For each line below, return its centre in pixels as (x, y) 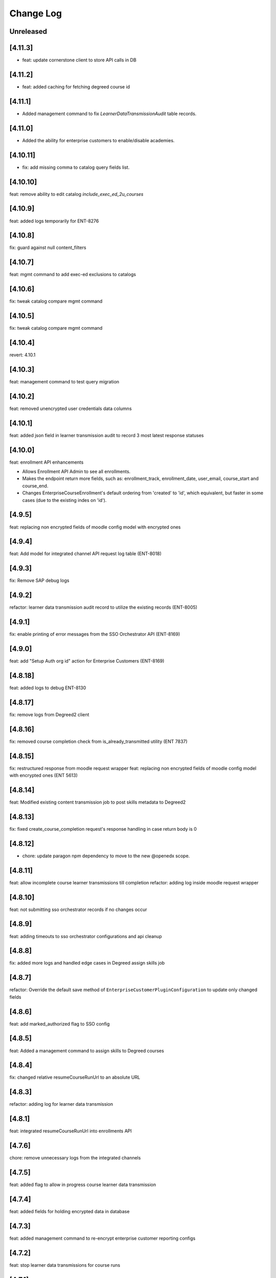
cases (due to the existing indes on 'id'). (64, 500)
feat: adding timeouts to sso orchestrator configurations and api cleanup (86, 936)
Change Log (36, 13)
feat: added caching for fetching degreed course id (76, 86)
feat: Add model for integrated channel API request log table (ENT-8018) (86, 554)
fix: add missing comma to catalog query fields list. (76, 167)
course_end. (35, 486)
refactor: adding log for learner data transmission (61, 1104)
